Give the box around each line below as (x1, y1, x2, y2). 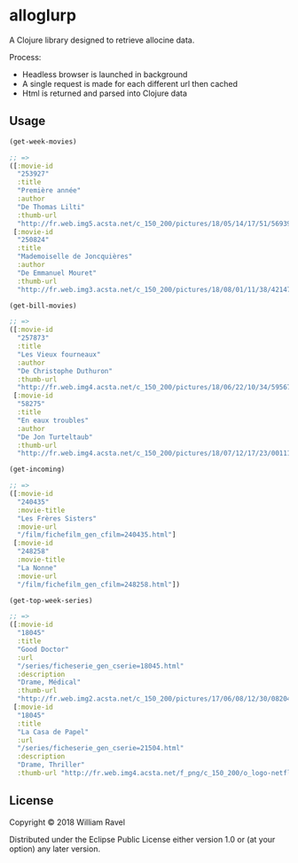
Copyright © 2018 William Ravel (9, 817, 126, 828)
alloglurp (9, 5, 77, 26)
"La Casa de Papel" (17, 727, 90, 736)
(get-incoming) (9, 465, 66, 475)
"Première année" (17, 186, 82, 195)
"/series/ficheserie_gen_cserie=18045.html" (17, 662, 184, 671)
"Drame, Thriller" (17, 760, 86, 770)
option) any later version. (9, 843, 100, 854)
